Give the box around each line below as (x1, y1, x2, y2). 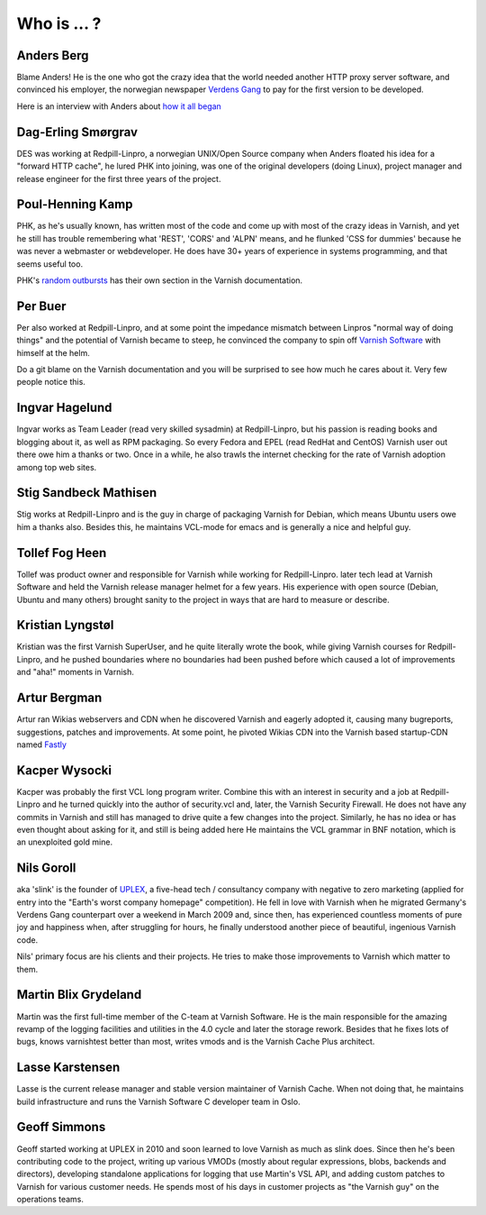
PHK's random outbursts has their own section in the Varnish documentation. (16, 275, 303, 286)
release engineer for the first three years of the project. (16, 173, 221, 184)
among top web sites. (16, 461, 97, 472)
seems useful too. (16, 258, 84, 269)
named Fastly (16, 739, 67, 750)
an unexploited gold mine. (16, 836, 112, 847)
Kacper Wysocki (16, 763, 112, 778)
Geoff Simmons (16, 1119, 106, 1135)
